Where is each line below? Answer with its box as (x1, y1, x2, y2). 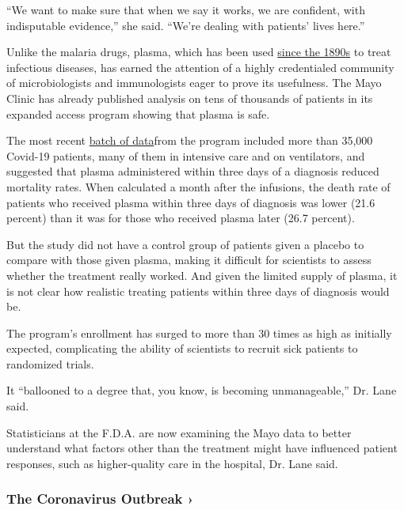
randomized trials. (6, 355, 94, 372)
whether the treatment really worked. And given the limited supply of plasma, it (6, 266, 398, 283)
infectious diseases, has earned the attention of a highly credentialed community (6, 59, 394, 75)
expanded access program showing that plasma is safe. (6, 105, 270, 122)
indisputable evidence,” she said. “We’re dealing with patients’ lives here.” (6, 17, 365, 33)
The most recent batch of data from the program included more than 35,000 (6, 132, 373, 149)
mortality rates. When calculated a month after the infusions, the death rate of (6, 178, 391, 195)
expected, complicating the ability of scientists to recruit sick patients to (6, 340, 358, 357)
